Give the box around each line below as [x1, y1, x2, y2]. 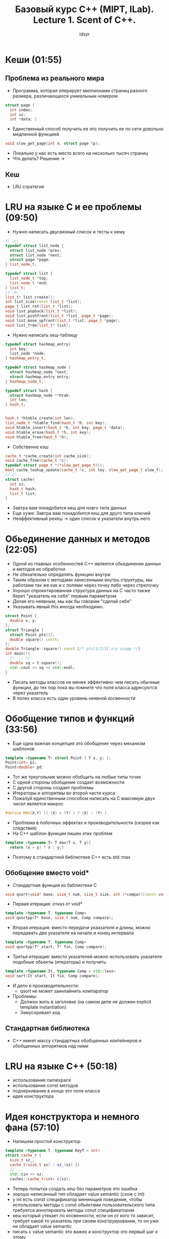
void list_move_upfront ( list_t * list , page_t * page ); [5, 318, 121, 323]
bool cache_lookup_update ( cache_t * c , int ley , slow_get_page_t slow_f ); [5, 467, 163, 473]
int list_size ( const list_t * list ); [5, 299, 82, 304]
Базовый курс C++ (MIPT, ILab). [15, 4, 154, 15]
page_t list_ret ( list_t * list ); [5, 304, 73, 309]
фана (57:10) [5, 1122, 60, 1133]
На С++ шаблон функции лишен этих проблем [12, 830, 113, 836]
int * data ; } [10, 117, 37, 122]
